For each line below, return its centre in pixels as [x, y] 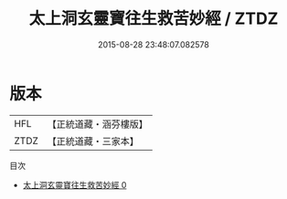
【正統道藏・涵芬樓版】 [98, 124]
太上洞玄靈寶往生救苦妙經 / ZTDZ [154, 19]
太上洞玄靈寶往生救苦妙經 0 [74, 184]
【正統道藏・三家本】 [93, 141]
